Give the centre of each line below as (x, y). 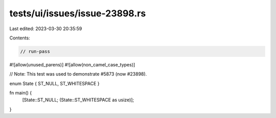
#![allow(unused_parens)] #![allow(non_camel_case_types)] (72, 64)
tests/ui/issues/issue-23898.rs (78, 13)
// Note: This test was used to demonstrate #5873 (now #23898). (78, 74)
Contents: (20, 38)
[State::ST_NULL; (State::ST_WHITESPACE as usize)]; (78, 100)
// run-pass (35, 51)
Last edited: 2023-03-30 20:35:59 (46, 29)
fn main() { (21, 93)
